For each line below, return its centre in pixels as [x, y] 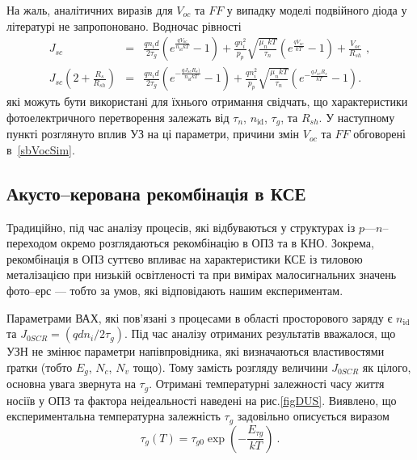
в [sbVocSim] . [41, 149]
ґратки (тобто [40, 367]
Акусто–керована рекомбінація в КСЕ [156, 193]
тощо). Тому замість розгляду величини [230, 367]
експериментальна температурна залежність [114, 416]
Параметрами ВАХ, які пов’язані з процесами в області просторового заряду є [200, 317]
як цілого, [387, 367]
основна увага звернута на [71, 384]
